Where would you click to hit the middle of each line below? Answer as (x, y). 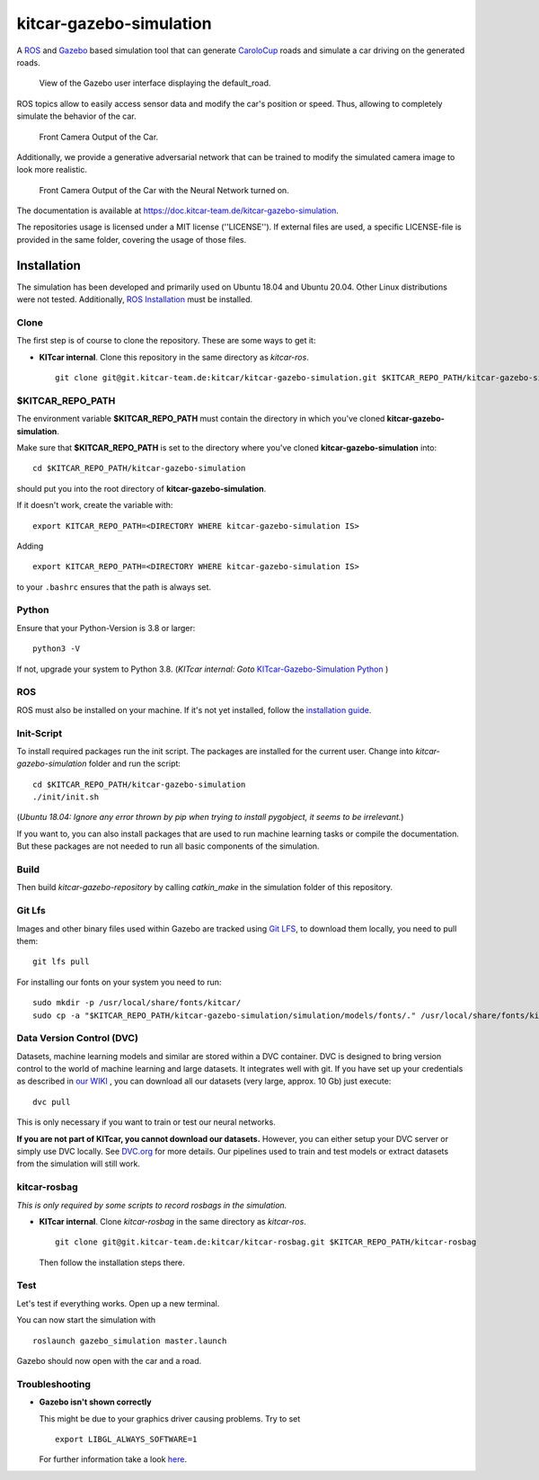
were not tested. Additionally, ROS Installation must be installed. (135, 299)
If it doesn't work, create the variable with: (95, 505)
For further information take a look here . (113, 1459)
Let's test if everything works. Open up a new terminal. (118, 1303)
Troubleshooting (54, 1384)
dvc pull (52, 1102)
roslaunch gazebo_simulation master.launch (130, 1341)
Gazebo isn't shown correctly (95, 1402)
